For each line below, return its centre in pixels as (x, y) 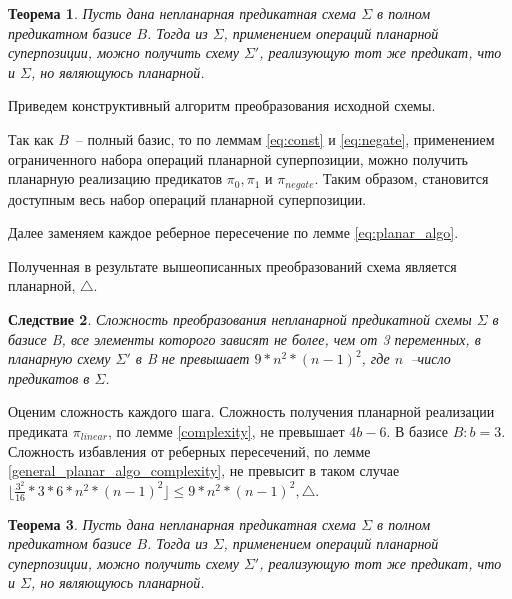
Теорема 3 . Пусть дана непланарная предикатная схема (182, 523)
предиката (38, 430)
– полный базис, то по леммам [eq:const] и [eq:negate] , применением (285, 138)
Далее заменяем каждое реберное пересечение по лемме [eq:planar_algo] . (233, 232)
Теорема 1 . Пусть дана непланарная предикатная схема (182, 13)
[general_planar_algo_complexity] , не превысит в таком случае (204, 470)
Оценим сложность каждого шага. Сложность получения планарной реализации (251, 411)
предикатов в (49, 377)
